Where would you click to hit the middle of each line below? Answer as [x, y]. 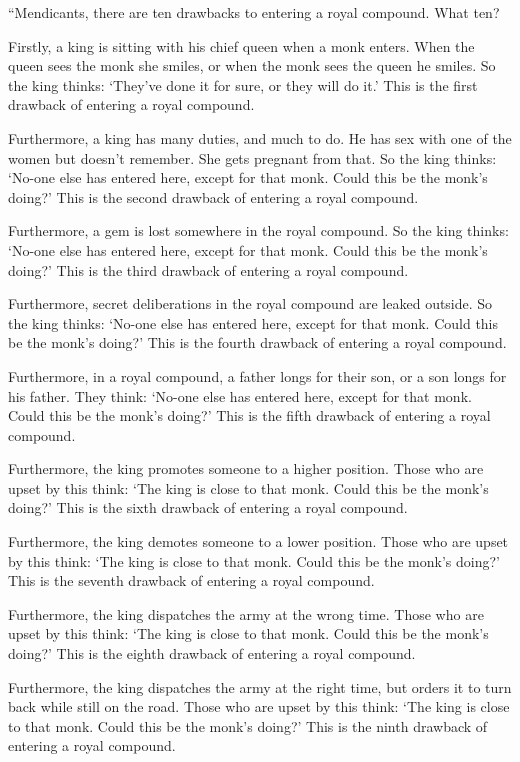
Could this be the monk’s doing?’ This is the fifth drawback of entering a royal [249, 415]
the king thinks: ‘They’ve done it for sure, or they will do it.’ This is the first [243, 84]
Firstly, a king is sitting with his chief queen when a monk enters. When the [241, 45]
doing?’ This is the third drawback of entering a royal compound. [208, 269]
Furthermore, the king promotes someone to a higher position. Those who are [246, 468]
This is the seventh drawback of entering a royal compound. [191, 580]
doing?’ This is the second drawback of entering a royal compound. [213, 196]
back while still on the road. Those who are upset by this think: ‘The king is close [259, 706]
